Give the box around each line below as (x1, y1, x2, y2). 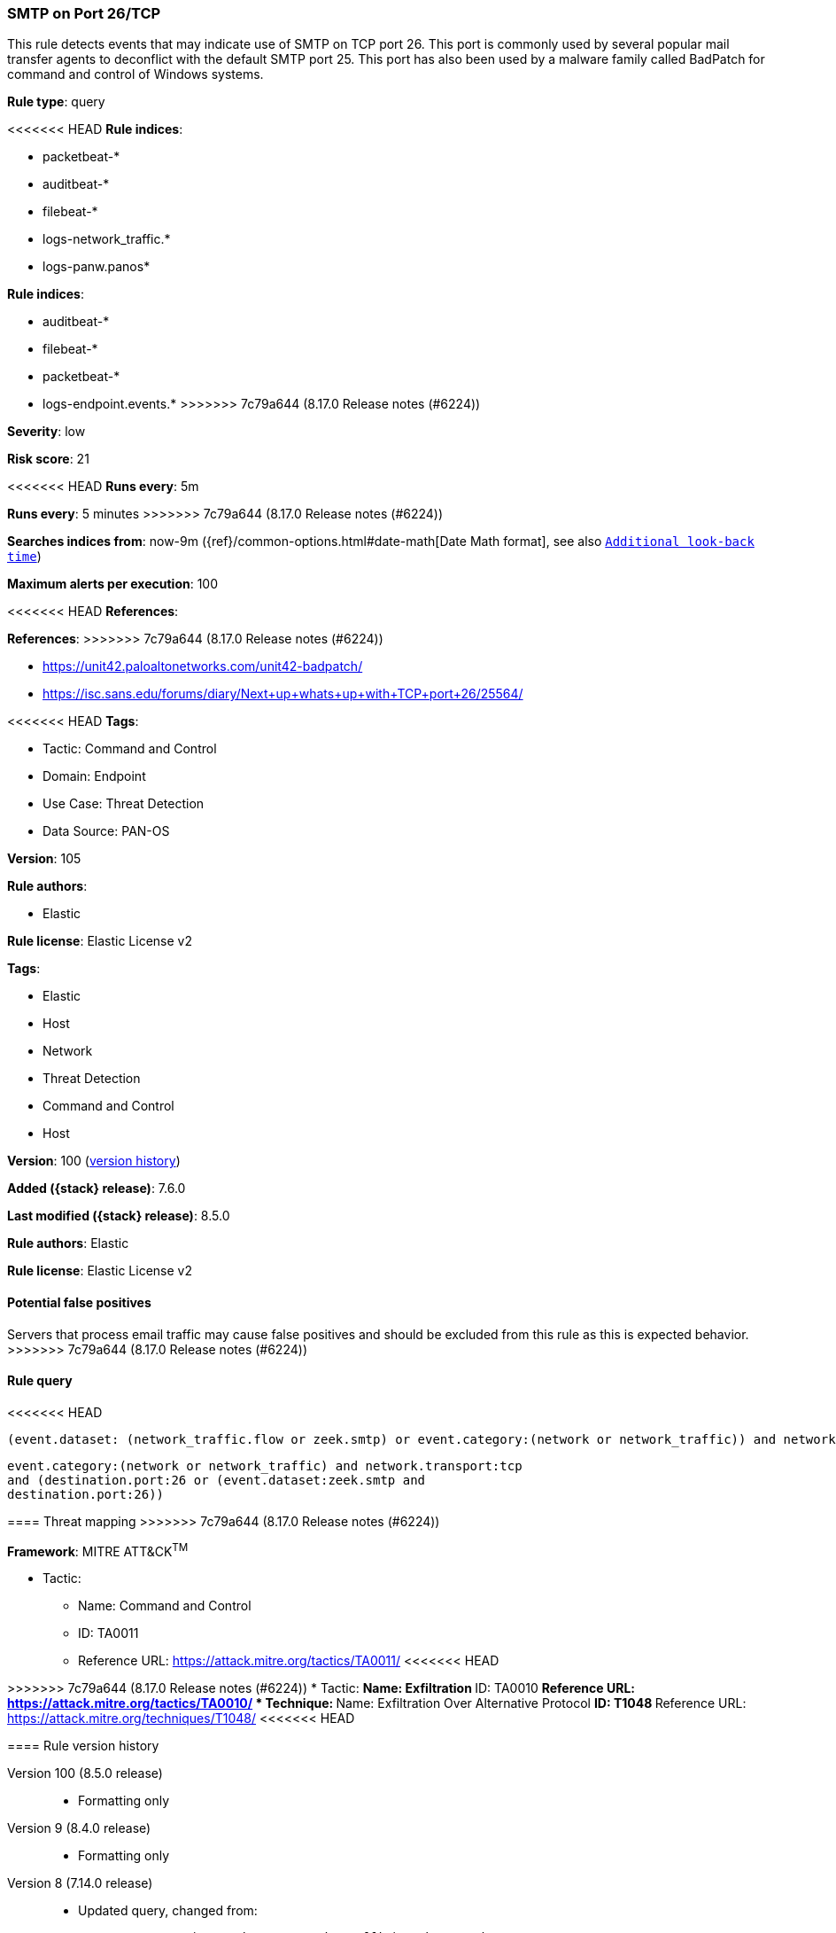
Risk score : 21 (7, 451, 89, 467)
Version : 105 (7, 851, 81, 867)
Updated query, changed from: (78, 1903, 258, 1919)
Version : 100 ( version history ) (7, 1153, 181, 1169)
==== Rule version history (7, 1738, 159, 1754)
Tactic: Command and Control (43, 741, 217, 757)
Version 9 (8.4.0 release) (7, 1820, 151, 1836)
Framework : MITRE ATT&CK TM (7, 1540, 189, 1559)
